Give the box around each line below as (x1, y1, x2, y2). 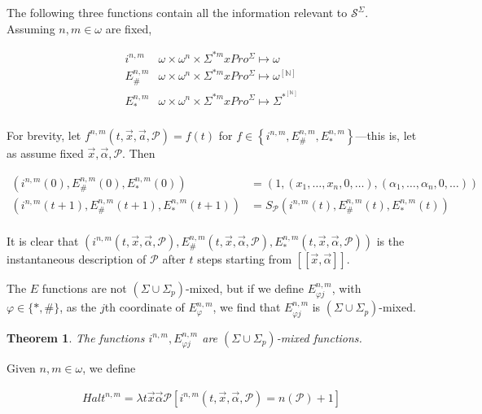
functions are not (42, 279, 127, 296)
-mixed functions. (276, 329, 362, 346)
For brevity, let (7, 126, 81, 143)
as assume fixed (7, 144, 84, 161)
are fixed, (105, 20, 152, 37)
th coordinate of (104, 299, 185, 316)
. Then (122, 144, 156, 161)
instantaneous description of (7, 250, 147, 267)
